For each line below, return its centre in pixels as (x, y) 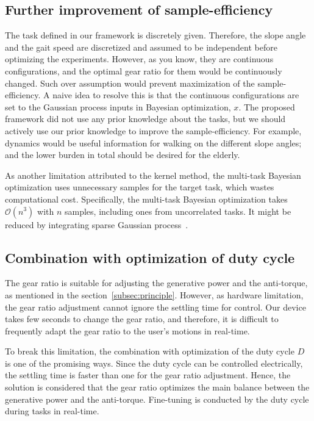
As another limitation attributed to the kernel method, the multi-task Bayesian (153, 175)
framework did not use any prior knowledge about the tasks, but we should (145, 119)
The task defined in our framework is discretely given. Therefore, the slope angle (155, 35)
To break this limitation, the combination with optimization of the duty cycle (150, 351)
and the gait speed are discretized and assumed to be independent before (141, 47)
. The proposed (267, 106)
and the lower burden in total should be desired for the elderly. (123, 155)
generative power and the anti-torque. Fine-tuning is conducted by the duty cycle (157, 399)
